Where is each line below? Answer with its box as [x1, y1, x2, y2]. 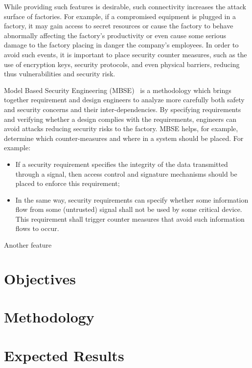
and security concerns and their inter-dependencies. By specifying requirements [4, 104, 241, 114]
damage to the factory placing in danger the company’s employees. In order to [4, 40, 239, 50]
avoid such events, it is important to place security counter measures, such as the [4, 49, 247, 59]
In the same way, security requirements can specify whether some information [15, 194, 249, 205]
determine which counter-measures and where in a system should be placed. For [4, 133, 244, 143]
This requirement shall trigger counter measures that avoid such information [15, 213, 245, 224]
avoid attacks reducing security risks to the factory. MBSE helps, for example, [4, 123, 238, 134]
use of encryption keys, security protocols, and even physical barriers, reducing [4, 59, 240, 69]
